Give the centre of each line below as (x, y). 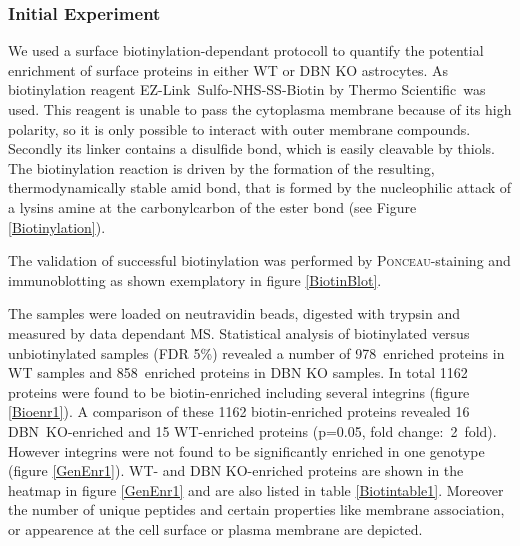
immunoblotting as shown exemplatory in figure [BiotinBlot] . (195, 279)
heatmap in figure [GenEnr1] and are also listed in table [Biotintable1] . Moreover (256, 489)
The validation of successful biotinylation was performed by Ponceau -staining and (259, 260)
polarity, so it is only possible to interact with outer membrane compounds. (239, 128)
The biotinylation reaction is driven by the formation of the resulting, (221, 167)
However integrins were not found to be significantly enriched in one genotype (246, 450)
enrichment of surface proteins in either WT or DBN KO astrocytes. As (228, 69)
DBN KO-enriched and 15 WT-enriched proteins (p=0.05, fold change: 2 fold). (252, 430)
